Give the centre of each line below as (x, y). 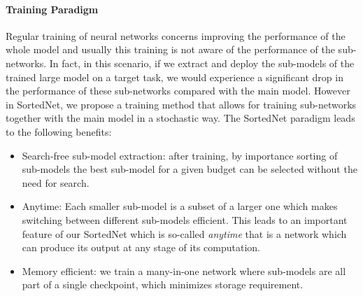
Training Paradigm (52, 9)
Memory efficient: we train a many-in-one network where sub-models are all (184, 270)
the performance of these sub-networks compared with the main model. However (178, 91)
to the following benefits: (59, 131)
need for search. (56, 182)
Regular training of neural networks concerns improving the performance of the (176, 35)
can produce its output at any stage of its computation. (141, 247)
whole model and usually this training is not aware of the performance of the (170, 49)
